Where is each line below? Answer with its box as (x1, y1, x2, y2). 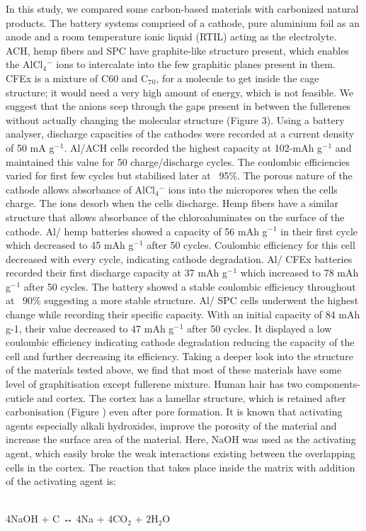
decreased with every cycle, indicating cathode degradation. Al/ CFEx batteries (6, 251, 353, 266)
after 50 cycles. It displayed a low (187, 320, 332, 335)
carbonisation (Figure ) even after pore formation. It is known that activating (6, 404, 343, 419)
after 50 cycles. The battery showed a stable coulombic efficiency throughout (23, 279, 356, 294)
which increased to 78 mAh (240, 265, 359, 280)
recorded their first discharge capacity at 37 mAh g (6, 265, 227, 280)
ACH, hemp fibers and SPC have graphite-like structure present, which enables (6, 43, 349, 57)
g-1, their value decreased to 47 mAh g (6, 320, 174, 335)
